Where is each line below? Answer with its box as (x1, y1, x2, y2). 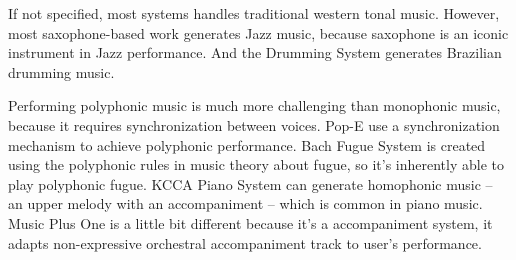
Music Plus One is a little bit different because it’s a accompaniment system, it (8, 212, 493, 233)
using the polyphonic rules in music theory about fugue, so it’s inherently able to (8, 154, 504, 175)
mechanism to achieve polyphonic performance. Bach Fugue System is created (8, 134, 486, 155)
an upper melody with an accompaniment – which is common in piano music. (8, 193, 483, 214)
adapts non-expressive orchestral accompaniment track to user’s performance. (8, 232, 482, 253)
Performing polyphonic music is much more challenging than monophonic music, (8, 95, 501, 116)
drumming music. (8, 61, 115, 82)
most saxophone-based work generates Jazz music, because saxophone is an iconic (8, 22, 509, 43)
